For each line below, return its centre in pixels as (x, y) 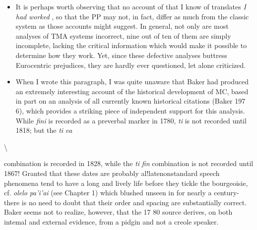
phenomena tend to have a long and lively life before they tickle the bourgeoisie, (126, 183)
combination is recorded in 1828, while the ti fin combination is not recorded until (129, 163)
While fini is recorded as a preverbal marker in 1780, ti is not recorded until (131, 120)
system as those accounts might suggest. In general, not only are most (122, 26)
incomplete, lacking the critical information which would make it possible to (131, 45)
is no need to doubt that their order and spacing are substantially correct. (134, 202)
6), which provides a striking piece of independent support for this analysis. (130, 110)
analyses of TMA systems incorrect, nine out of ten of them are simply (123, 35)
